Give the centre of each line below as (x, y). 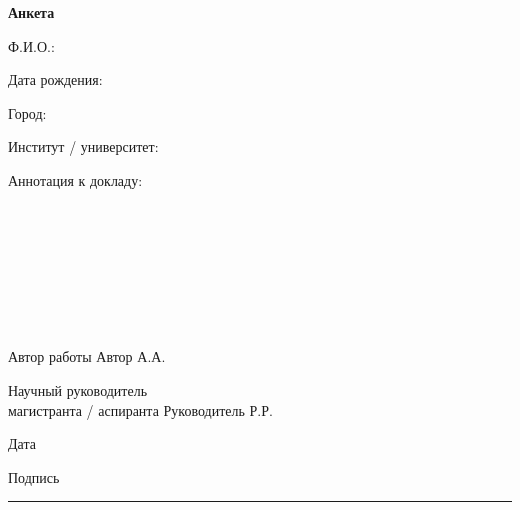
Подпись (34, 476)
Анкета (31, 12)
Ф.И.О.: (31, 45)
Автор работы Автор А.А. (87, 356)
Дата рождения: (55, 79)
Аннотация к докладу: (75, 179)
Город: (27, 112)
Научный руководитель (78, 389)
